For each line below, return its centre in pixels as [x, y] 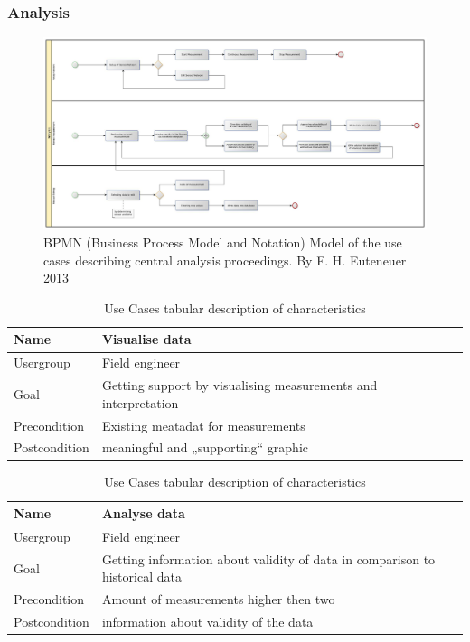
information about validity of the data [207, 622]
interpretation [140, 402]
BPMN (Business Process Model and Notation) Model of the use [223, 242]
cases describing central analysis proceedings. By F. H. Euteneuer [225, 260]
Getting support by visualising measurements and [240, 385]
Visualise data [146, 339]
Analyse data [143, 513]
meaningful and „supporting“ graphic [205, 447]
